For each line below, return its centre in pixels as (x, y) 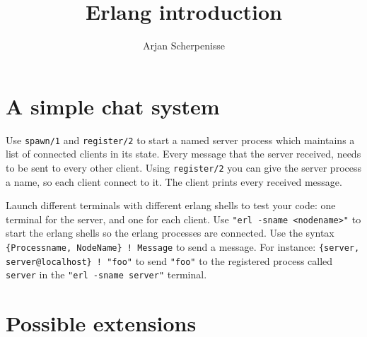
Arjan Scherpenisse (184, 46)
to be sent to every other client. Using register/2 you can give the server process (184, 167)
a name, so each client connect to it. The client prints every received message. (174, 181)
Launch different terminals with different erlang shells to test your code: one (171, 205)
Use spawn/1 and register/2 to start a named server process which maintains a (180, 140)
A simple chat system (113, 106)
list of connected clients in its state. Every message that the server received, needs (183, 154)
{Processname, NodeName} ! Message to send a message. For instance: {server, (183, 247)
